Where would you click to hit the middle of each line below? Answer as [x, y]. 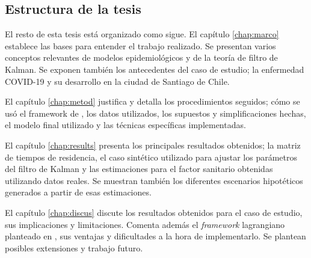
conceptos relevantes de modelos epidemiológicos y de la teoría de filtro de [141, 57]
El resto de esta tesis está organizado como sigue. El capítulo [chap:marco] [142, 34]
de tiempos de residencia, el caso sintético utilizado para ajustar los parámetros [151, 157]
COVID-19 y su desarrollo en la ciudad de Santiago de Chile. [117, 81]
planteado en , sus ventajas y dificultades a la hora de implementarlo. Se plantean [155, 236]
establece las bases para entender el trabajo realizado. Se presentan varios [140, 45]
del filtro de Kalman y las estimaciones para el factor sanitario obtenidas [139, 169]
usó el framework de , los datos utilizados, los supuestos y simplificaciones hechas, [155, 113]
